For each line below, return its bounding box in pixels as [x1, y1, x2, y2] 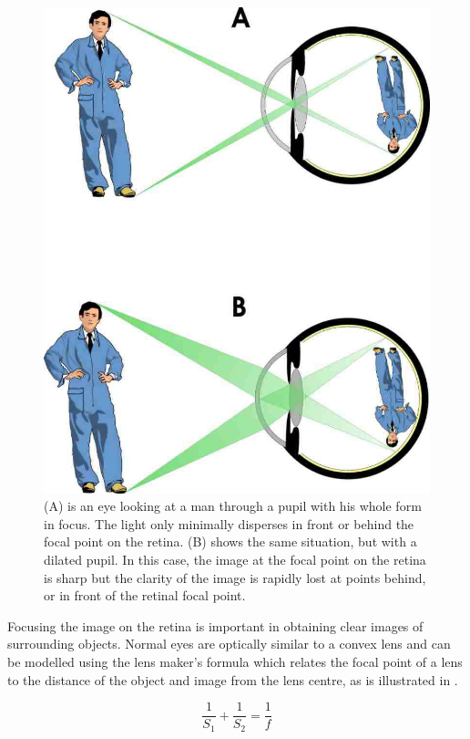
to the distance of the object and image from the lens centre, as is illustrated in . [7, 670, 458, 689]
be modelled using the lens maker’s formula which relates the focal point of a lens [7, 651, 463, 671]
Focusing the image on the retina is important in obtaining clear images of [7, 616, 424, 635]
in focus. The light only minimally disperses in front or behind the [44, 514, 414, 533]
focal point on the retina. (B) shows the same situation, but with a [44, 532, 417, 551]
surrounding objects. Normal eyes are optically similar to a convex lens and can [7, 634, 451, 653]
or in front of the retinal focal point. [44, 586, 246, 605]
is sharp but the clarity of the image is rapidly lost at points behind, [44, 567, 426, 587]
